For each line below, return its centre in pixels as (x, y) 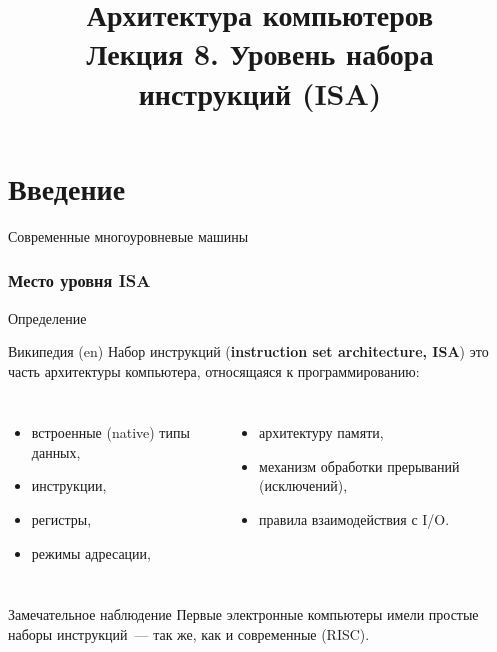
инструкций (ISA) (260, 92)
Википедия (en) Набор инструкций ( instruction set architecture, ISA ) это (248, 351)
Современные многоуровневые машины (128, 235)
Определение (47, 317)
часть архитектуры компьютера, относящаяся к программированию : (214, 370)
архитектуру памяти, (321, 432)
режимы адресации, (91, 552)
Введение (67, 187)
